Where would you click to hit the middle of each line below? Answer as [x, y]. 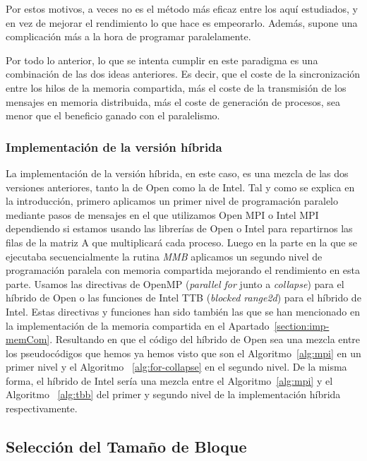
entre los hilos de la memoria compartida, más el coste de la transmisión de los [176, 87]
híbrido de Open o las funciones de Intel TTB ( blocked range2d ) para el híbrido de [183, 298]
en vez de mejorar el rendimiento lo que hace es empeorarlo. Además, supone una [182, 22]
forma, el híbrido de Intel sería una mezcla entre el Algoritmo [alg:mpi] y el [169, 380]
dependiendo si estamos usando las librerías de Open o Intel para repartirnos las [179, 228]
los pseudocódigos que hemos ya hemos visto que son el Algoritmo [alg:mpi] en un [183, 353]
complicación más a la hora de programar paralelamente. [128, 36]
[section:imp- [302, 325]
